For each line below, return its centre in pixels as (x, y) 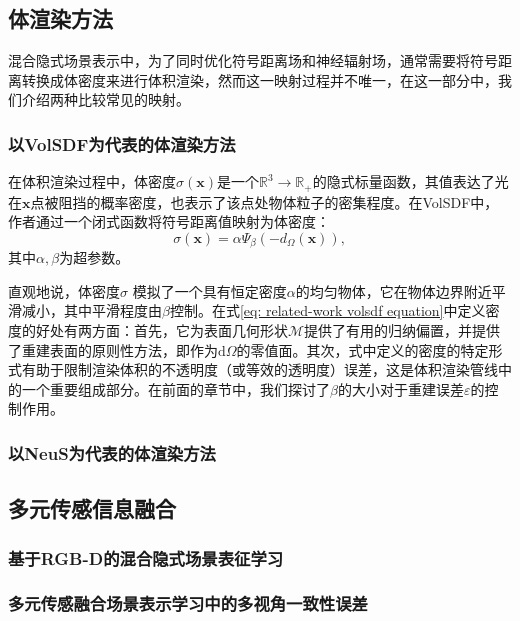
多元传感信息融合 (92, 508)
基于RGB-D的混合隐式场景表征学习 (146, 557)
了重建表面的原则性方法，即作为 (113, 349)
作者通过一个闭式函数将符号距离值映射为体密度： (169, 221)
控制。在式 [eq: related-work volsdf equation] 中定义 (327, 310)
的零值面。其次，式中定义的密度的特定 (362, 349)
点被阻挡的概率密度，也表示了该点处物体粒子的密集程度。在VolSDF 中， (264, 201)
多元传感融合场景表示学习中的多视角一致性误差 (188, 603)
